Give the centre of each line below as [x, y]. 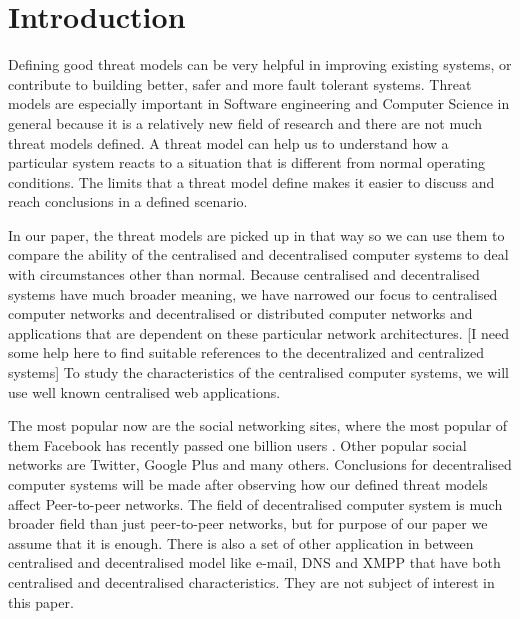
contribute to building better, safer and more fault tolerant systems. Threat [240, 83]
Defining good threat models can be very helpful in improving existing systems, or [260, 64]
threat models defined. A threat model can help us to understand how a [228, 142]
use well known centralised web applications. [144, 391]
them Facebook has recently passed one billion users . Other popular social [237, 444]
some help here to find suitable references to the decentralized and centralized [246, 352]
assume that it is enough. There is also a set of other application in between [241, 542]
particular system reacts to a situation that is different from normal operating [247, 162]
